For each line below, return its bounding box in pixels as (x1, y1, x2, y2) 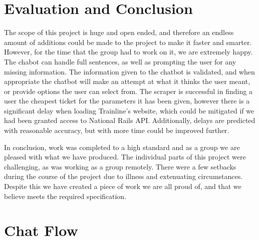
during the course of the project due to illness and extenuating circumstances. (4, 171, 243, 181)
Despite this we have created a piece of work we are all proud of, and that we (4, 181, 241, 191)
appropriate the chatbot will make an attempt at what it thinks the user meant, (4, 76, 250, 86)
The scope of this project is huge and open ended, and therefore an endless (4, 27, 234, 37)
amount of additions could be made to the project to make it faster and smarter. (4, 36, 252, 47)
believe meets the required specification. (4, 190, 127, 201)
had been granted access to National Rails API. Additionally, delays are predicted (4, 115, 255, 125)
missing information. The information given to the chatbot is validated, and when (4, 66, 255, 76)
